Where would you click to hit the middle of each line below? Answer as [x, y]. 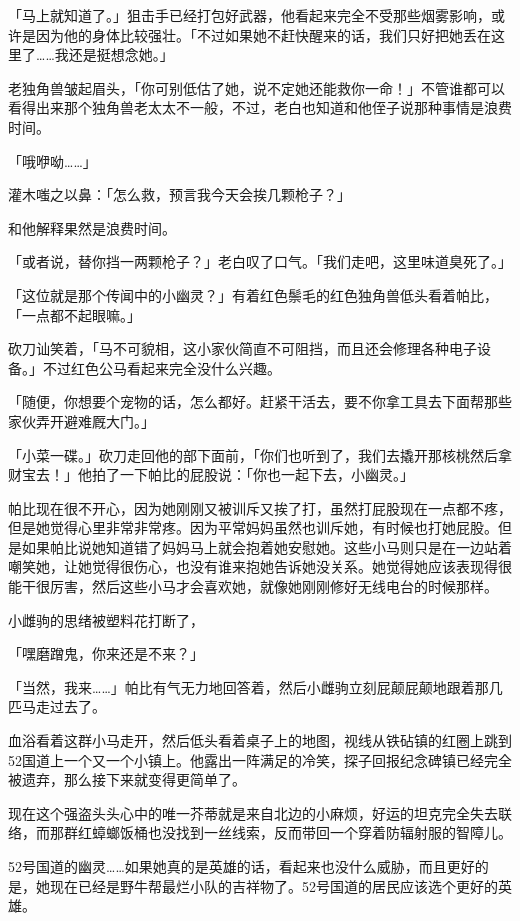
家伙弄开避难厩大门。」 [81, 420]
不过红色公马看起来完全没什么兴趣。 [161, 367]
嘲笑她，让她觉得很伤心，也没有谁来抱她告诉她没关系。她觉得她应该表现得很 [260, 566]
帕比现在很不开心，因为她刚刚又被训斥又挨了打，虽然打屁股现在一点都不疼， [260, 507]
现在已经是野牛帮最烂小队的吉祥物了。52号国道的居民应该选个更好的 [273, 885]
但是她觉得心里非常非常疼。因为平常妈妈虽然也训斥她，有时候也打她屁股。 [253, 527]
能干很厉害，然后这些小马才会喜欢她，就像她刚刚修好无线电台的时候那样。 [253, 586]
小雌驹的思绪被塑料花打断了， [106, 619]
